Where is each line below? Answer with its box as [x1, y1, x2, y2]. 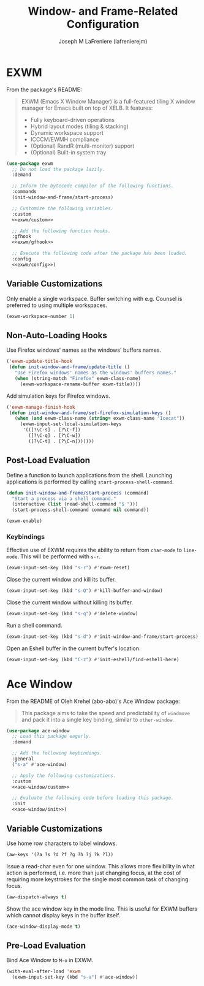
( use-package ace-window [6, 727, 70, 734]
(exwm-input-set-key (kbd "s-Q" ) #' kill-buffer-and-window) [6, 588, 164, 594]
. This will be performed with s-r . [17, 553, 101, 560]
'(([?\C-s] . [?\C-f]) [22, 427, 81, 433]
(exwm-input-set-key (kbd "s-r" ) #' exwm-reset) [6, 565, 130, 571]
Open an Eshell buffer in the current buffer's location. [6, 645, 141, 652]
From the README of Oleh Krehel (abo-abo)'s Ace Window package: [6, 697, 180, 705]
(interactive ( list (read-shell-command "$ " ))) [12, 501, 138, 507]
